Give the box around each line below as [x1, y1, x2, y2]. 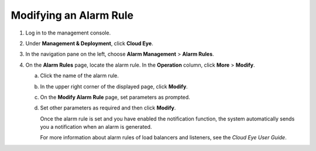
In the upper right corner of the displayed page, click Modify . [40, 83, 188, 90]
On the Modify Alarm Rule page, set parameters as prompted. [40, 94, 190, 101]
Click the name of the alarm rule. [40, 72, 119, 79]
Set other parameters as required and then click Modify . [40, 104, 176, 111]
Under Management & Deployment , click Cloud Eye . [25, 40, 153, 47]
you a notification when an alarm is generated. [40, 123, 152, 131]
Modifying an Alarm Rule [11, 9, 134, 22]
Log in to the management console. [25, 29, 111, 36]
